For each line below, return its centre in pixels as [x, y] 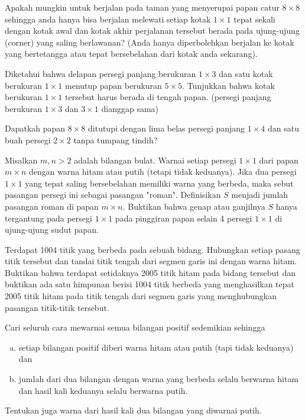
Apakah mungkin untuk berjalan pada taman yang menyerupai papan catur [142, 7]
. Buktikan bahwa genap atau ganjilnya [194, 206]
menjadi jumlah [260, 195]
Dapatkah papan [35, 128]
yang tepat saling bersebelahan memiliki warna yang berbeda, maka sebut [159, 183]
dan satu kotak [246, 73]
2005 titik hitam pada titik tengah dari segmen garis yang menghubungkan [141, 296]
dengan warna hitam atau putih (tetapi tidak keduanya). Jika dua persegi [163, 171]
